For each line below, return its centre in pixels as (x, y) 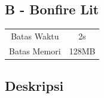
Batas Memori (35, 50)
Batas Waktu (35, 36)
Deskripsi (34, 86)
